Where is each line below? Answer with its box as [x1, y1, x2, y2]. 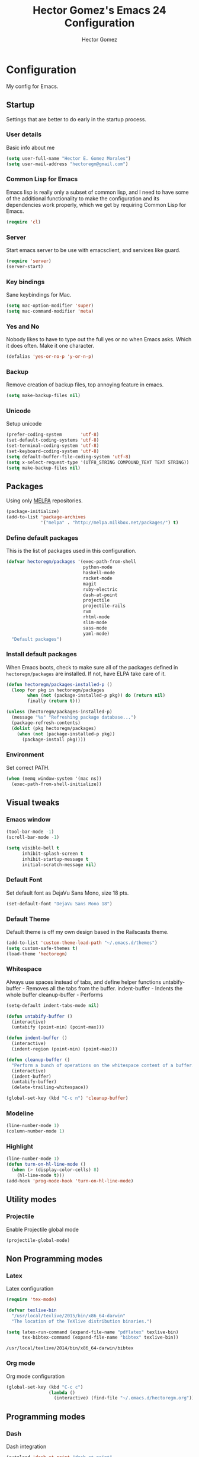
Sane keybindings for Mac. [6, 291, 72, 298]
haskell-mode [82, 570, 115, 576]
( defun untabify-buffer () [6, 1013, 73, 1019]
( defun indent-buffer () [6, 1035, 68, 1041]
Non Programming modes [6, 1254, 103, 1264]
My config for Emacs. [6, 83, 59, 90]
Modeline [6, 1109, 34, 1118]
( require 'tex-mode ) [6, 1296, 57, 1302]
